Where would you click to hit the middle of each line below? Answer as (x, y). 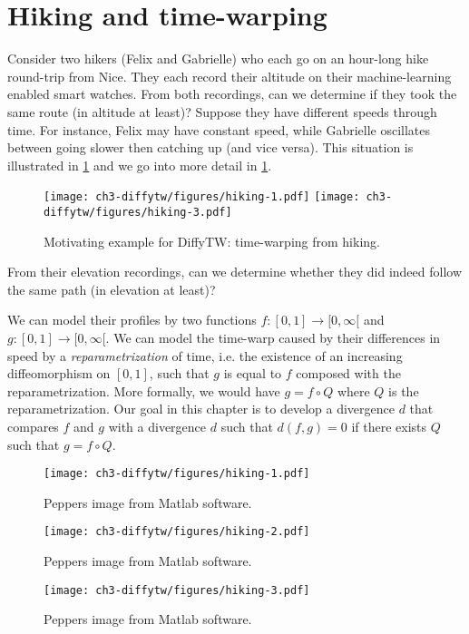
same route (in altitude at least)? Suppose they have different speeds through (222, 111)
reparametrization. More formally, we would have (144, 390)
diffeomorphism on (59, 373)
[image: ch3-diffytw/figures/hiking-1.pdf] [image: (202, 197)
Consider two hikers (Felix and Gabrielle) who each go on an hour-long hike (218, 59)
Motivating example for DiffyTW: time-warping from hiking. (212, 241)
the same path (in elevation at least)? (112, 289)
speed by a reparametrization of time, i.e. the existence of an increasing (205, 355)
